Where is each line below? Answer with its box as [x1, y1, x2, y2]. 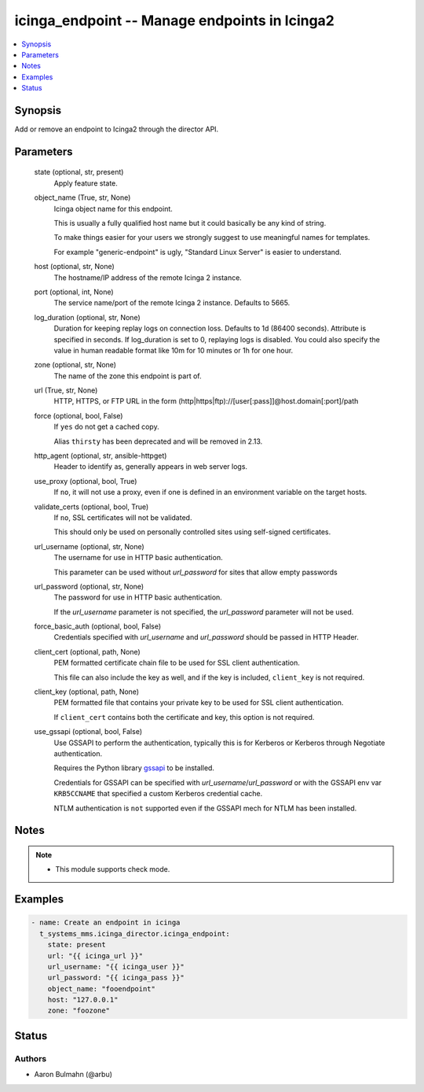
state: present [47, 940, 106, 950]
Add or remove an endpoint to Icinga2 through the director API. [14, 124, 219, 134]
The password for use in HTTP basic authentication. [53, 592, 223, 602]
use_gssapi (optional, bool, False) [34, 727, 143, 736]
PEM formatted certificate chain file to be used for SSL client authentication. [53, 658, 300, 668]
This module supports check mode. [55, 865, 170, 874]
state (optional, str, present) [34, 168, 124, 177]
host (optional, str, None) [34, 262, 115, 271]
